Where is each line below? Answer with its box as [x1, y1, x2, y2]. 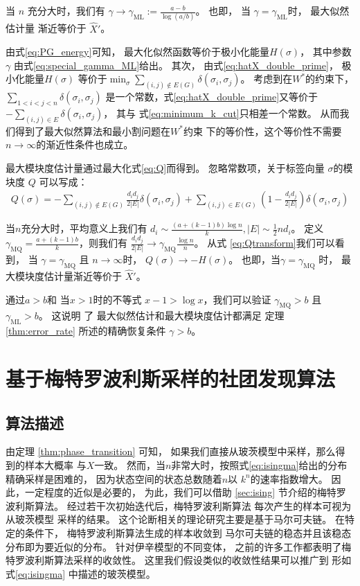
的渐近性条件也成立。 [36, 137, 134, 152]
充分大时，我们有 [27, 3, 105, 17]
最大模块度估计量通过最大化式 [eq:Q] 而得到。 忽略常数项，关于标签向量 [6, 161, 325, 175]
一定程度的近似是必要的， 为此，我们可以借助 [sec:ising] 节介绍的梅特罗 [24, 485, 346, 499]
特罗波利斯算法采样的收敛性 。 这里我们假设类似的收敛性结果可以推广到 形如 [6, 553, 352, 567]
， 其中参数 [300, 44, 352, 59]
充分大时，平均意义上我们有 [21, 221, 147, 236]
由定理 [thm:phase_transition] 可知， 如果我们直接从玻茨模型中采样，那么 [6, 444, 336, 459]
